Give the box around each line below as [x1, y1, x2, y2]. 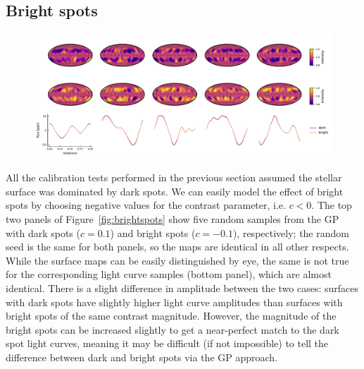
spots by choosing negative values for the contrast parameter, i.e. [6, 198, 286, 212]
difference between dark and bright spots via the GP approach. [6, 349, 278, 364]
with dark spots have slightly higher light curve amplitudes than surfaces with [6, 294, 343, 309]
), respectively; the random [232, 225, 349, 240]
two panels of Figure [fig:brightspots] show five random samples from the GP [6, 211, 339, 226]
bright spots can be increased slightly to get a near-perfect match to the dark [6, 322, 339, 337]
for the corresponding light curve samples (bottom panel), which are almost [6, 267, 332, 282]
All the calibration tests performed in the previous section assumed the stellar [6, 170, 342, 185]
